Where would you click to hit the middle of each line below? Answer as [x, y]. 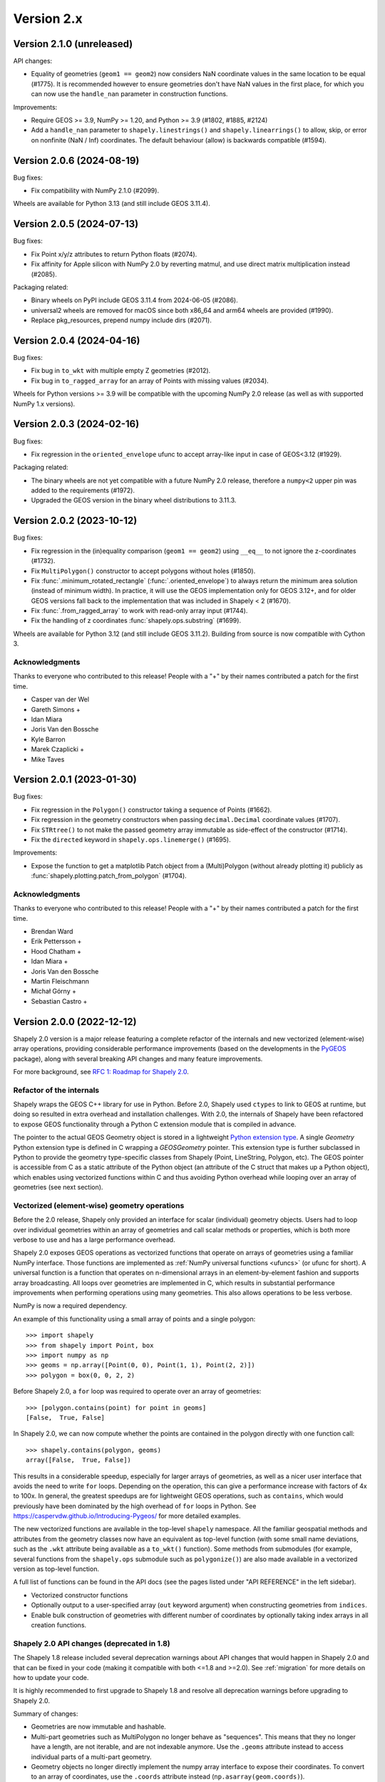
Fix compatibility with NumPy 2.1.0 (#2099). [95, 191]
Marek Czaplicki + [58, 749]
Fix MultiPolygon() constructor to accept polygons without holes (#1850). [143, 571]
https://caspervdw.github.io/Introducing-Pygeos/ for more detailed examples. [127, 1516]
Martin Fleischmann [60, 982]
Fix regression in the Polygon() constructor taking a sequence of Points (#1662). [152, 810]
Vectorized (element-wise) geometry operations [99, 1205]
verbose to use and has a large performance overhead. [94, 1240]
